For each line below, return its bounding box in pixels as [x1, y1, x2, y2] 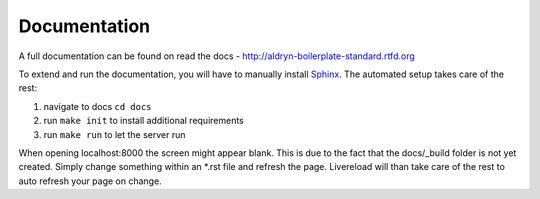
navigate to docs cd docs [43, 100, 152, 112]
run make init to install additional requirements [43, 115, 245, 127]
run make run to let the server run [43, 128, 186, 140]
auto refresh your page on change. [18, 175, 162, 187]
